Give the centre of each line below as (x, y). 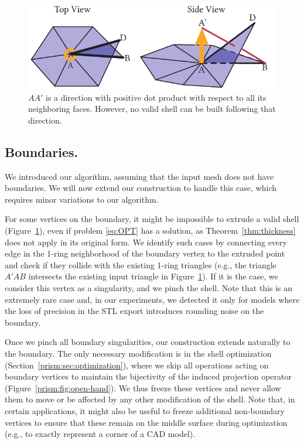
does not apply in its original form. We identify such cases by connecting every (146, 242)
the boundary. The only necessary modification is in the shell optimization (138, 353)
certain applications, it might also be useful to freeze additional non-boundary (145, 410)
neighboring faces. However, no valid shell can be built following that (152, 109)
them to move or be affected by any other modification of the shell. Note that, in (150, 399)
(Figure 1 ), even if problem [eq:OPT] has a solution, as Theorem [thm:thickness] (150, 230)
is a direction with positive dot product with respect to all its (156, 97)
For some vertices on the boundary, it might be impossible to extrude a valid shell (152, 219)
